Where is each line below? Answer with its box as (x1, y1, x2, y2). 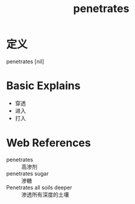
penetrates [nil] (6, 58, 45, 65)
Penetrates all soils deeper (6, 184, 72, 191)
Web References (6, 136, 92, 150)
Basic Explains (6, 79, 81, 93)
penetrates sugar (6, 170, 49, 177)
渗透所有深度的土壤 (21, 191, 69, 198)
